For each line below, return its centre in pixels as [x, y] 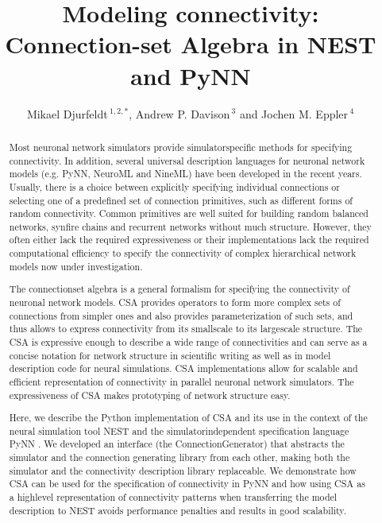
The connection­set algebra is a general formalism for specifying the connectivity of [179, 289]
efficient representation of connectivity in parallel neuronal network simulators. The [181, 381]
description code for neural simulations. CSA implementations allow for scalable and [183, 368]
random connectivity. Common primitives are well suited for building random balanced [189, 213]
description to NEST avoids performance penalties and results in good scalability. [177, 510]
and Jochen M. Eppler [294, 113]
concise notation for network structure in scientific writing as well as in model [170, 355]
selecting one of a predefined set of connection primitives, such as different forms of [181, 200]
